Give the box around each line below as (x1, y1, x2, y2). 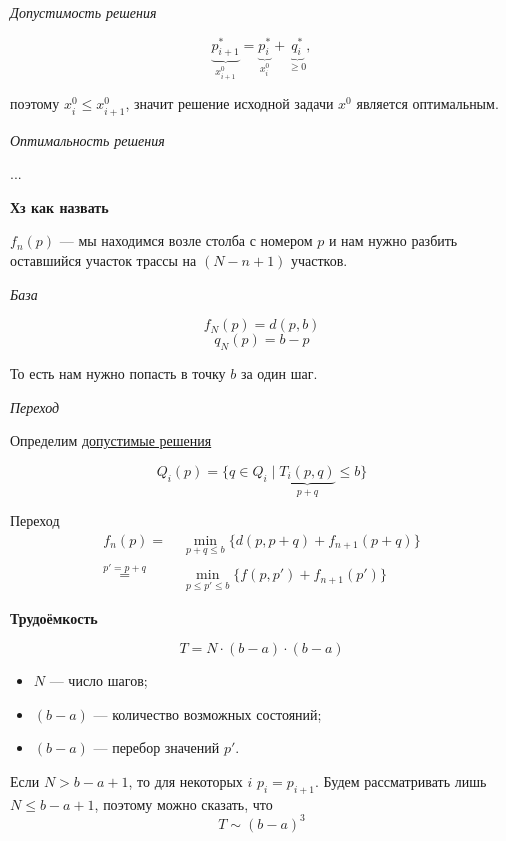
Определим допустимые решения (10, 430, 212, 451)
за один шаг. (240, 362, 318, 383)
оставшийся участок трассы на (10, 250, 197, 270)
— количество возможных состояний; (93, 703, 322, 724)
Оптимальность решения (10, 129, 165, 150)
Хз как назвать (10, 196, 109, 217)
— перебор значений (93, 737, 220, 758)
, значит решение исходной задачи (125, 93, 334, 114)
